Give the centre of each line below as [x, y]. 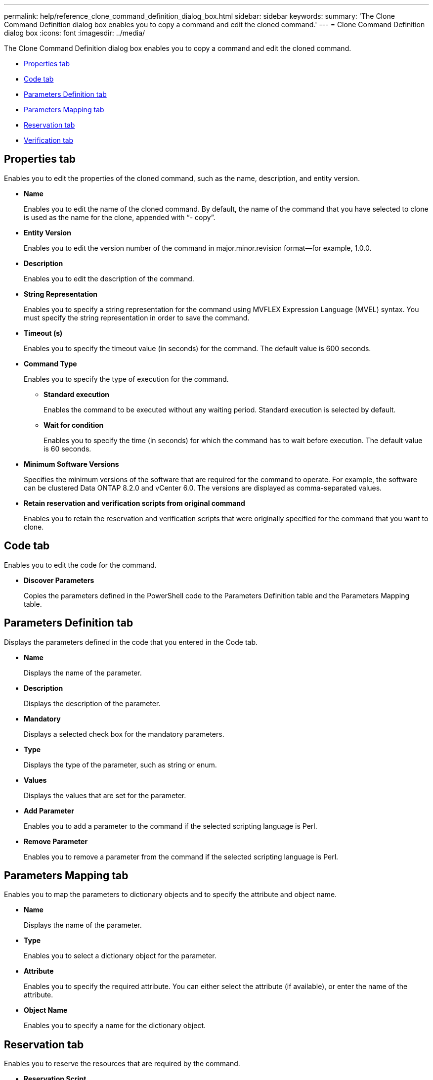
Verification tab [49, 140]
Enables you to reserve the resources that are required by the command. [122, 1064]
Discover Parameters [59, 580]
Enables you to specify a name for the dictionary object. [115, 1026]
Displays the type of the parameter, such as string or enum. [120, 765]
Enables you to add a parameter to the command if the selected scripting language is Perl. [171, 826]
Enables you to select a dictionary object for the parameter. [120, 956]
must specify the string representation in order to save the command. [137, 317]
